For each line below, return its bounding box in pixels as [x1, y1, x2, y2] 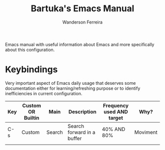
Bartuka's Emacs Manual [30, 3, 135, 14]
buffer [67, 135, 82, 142]
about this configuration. [5, 47, 55, 52]
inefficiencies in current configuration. [5, 90, 82, 96]
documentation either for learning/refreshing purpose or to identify [5, 85, 140, 91]
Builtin [24, 114, 40, 121]
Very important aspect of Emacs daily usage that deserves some [5, 80, 136, 86]
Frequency [103, 102, 129, 109]
